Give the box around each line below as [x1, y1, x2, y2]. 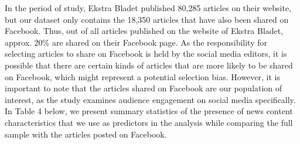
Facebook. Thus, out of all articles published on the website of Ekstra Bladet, [5, 25, 284, 37]
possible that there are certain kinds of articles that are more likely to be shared [5, 59, 293, 71]
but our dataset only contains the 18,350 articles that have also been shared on [5, 13, 289, 25]
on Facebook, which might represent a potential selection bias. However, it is [5, 70, 280, 83]
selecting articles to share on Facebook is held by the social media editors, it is [5, 47, 287, 60]
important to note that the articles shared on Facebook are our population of [5, 82, 282, 94]
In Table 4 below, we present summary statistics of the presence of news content [5, 105, 293, 117]
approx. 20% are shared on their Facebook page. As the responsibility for [5, 36, 267, 48]
